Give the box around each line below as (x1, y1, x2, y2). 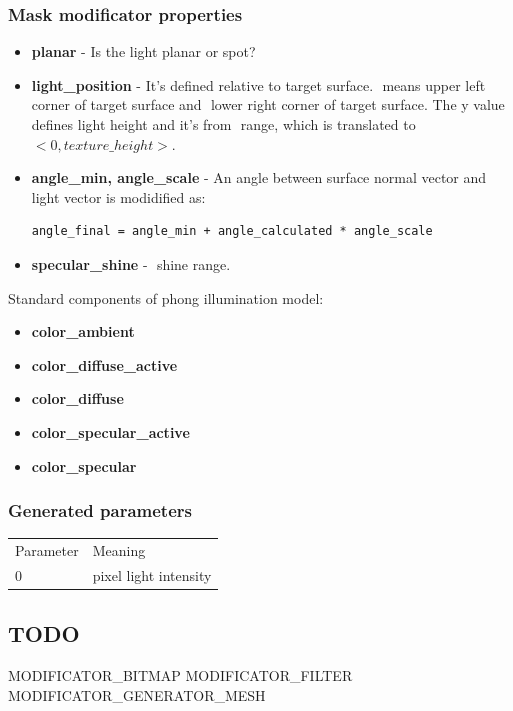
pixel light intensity (92, 564, 212, 585)
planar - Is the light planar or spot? (31, 41, 256, 62)
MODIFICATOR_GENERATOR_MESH (8, 684, 266, 705)
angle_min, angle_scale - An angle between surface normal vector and (31, 167, 487, 188)
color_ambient (31, 321, 135, 342)
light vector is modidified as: (31, 186, 206, 207)
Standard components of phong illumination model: (8, 287, 324, 308)
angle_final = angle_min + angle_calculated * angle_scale (31, 224, 433, 239)
